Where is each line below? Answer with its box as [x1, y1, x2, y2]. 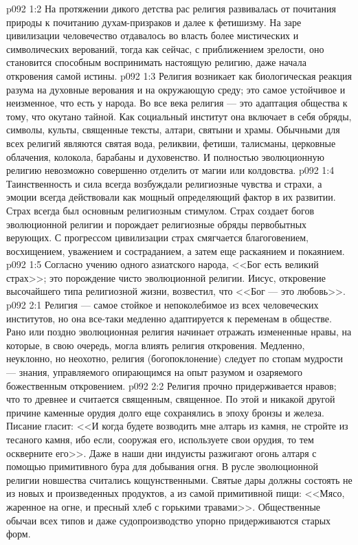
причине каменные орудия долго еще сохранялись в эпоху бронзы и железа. [6, 405, 324, 419]
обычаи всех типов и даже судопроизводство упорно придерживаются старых [6, 513, 331, 527]
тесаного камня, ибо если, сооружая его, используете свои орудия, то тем [6, 432, 314, 446]
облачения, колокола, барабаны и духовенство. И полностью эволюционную [6, 149, 324, 164]
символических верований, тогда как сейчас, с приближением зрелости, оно [6, 41, 324, 56]
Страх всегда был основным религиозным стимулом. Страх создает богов [6, 203, 315, 217]
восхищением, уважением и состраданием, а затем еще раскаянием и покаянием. [6, 243, 345, 258]
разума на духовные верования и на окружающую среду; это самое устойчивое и [6, 82, 346, 96]
